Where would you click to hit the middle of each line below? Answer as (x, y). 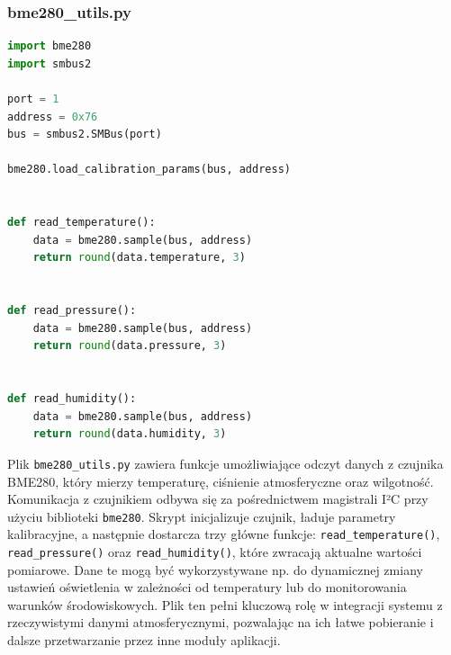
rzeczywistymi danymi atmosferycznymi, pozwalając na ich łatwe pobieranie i (221, 622)
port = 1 (33, 99)
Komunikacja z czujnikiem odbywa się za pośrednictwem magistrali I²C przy (218, 499)
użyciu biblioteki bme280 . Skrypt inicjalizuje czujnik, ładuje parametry (202, 516)
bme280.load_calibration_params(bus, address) (149, 170)
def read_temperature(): (81, 223)
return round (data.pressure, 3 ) (130, 346)
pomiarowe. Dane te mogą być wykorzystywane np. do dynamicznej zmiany (215, 569)
